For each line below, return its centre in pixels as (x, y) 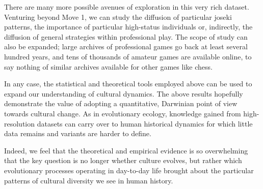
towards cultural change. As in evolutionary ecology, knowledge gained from (123, 113)
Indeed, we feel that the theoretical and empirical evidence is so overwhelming (126, 150)
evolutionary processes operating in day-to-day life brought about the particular (129, 170)
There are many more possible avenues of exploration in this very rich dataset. (127, 7)
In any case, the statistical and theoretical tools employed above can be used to (128, 84)
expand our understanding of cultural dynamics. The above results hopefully (124, 93)
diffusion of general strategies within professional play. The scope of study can (126, 36)
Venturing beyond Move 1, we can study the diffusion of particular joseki (118, 17)
